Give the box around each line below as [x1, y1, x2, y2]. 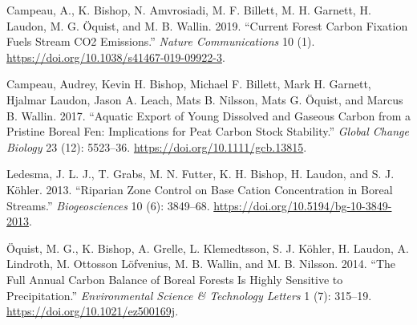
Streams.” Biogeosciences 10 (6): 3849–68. [6, 197, 210, 213]
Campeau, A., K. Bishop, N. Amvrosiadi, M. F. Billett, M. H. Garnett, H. [6, 2, 371, 18]
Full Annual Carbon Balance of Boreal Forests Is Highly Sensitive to [6, 270, 343, 287]
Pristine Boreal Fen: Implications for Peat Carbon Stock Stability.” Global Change [6, 123, 409, 140]
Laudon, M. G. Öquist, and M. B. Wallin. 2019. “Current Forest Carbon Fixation [6, 17, 408, 34]
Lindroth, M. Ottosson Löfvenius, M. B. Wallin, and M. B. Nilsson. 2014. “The [6, 255, 396, 272]
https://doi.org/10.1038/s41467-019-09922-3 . [6, 48, 225, 65]
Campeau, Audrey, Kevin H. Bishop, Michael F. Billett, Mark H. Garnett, [6, 75, 371, 92]
